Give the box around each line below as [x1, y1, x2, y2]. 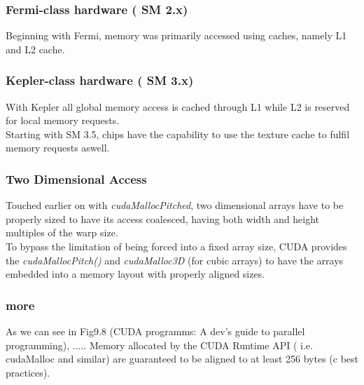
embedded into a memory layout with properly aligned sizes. [6, 266, 265, 281]
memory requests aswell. [6, 140, 110, 155]
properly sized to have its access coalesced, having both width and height [6, 211, 320, 226]
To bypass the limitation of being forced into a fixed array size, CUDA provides [6, 239, 347, 253]
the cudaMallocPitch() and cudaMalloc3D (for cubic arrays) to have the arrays [6, 252, 344, 267]
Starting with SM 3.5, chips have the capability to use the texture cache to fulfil [6, 126, 350, 141]
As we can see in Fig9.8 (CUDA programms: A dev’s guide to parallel [6, 324, 305, 338]
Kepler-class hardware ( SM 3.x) [6, 72, 194, 89]
